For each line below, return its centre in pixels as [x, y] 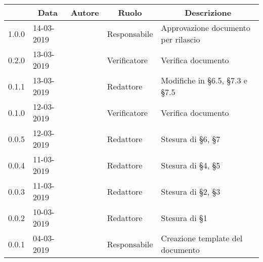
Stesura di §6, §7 [191, 139]
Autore [85, 12]
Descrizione [208, 12]
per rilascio [181, 39]
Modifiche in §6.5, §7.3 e [204, 80]
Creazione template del [202, 238]
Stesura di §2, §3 [191, 191]
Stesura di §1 [184, 217]
